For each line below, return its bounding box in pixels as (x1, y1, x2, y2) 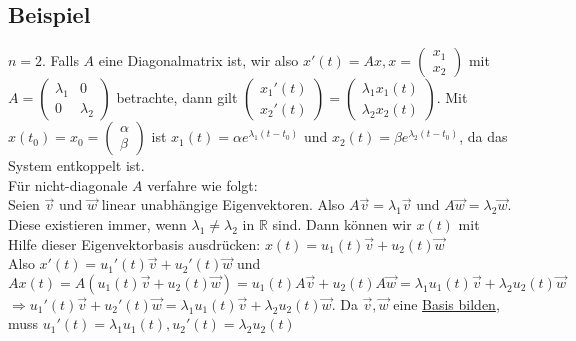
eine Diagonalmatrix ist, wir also (98, 50, 299, 71)
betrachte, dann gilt (116, 87, 238, 108)
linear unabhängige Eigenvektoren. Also (101, 194, 345, 215)
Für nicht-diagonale (8, 174, 128, 195)
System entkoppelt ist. (8, 155, 145, 176)
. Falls (42, 50, 79, 71)
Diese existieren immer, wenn (8, 213, 187, 234)
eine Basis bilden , (393, 293, 500, 314)
